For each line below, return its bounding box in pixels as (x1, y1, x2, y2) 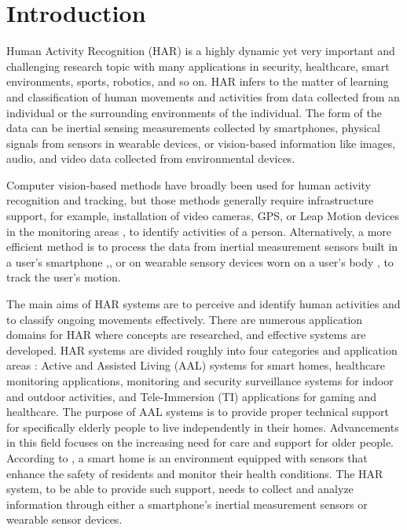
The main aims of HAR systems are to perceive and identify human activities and (6, 296, 401, 312)
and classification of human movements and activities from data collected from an (6, 88, 400, 105)
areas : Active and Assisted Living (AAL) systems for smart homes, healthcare (6, 357, 385, 374)
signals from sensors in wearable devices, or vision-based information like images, (6, 134, 396, 151)
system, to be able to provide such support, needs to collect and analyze (6, 480, 354, 497)
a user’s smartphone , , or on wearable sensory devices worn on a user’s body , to (6, 253, 394, 270)
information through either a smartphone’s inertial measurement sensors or (6, 495, 368, 512)
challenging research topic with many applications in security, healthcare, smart (6, 57, 390, 74)
